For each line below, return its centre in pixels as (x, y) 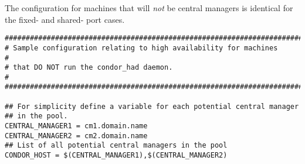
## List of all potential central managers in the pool (116, 146)
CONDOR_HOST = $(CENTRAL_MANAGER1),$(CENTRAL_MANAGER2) (116, 156)
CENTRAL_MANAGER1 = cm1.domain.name (76, 126)
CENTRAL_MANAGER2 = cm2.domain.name (76, 136)
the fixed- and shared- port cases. (65, 19)
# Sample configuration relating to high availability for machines (141, 48)
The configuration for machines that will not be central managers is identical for (149, 8)
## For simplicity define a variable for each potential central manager (152, 106)
